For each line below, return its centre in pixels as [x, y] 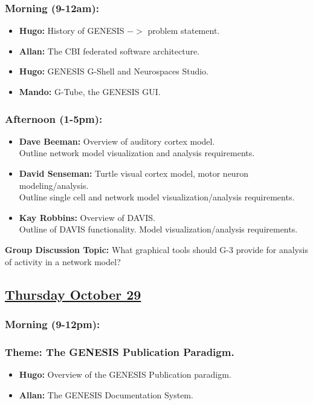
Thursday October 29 [73, 294]
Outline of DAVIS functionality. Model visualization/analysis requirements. [158, 229]
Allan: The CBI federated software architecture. [109, 51]
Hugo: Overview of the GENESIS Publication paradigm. [125, 374]
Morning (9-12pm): [53, 324]
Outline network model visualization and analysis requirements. [137, 153]
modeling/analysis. [54, 185]
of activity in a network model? [63, 261]
